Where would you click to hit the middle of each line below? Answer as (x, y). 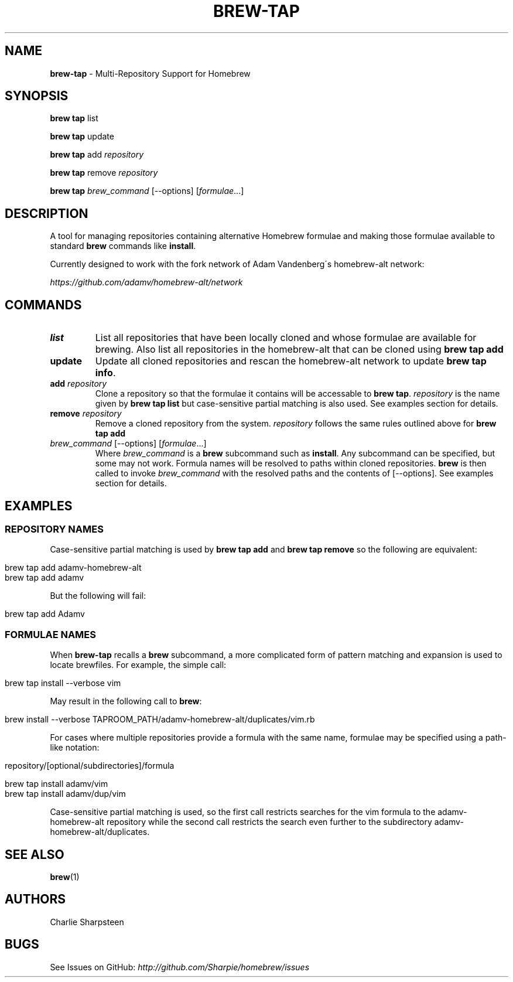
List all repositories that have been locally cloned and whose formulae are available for (286, 338)
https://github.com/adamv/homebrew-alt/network (146, 282)
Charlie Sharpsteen (87, 922)
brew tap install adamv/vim (57, 784)
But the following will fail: (98, 596)
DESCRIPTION (47, 213)
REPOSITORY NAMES (54, 529)
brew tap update (82, 137)
